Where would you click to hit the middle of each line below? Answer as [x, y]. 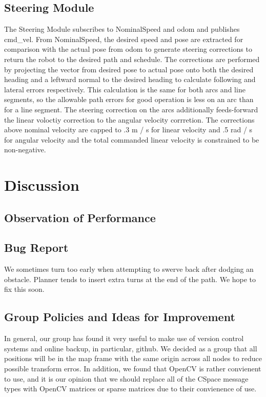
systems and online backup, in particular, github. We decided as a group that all [131, 348]
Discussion [42, 185]
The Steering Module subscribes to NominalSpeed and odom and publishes [122, 29]
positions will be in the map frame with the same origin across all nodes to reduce [133, 358]
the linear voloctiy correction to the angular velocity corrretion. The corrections [129, 119]
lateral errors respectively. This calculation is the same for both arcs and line [125, 89]
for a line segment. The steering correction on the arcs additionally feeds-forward [131, 109]
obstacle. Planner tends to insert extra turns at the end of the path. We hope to [130, 279]
